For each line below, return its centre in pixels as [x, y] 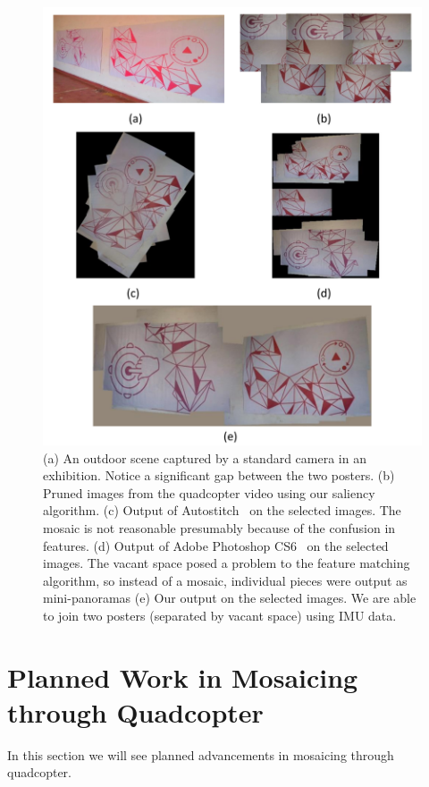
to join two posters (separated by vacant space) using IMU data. [220, 615]
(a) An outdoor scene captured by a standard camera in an [205, 457]
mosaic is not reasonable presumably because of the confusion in [219, 528]
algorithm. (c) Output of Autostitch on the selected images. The [222, 510]
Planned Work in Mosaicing [183, 677]
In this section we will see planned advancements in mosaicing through [201, 754]
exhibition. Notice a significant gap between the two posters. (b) [219, 475]
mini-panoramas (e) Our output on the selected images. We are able [230, 598]
